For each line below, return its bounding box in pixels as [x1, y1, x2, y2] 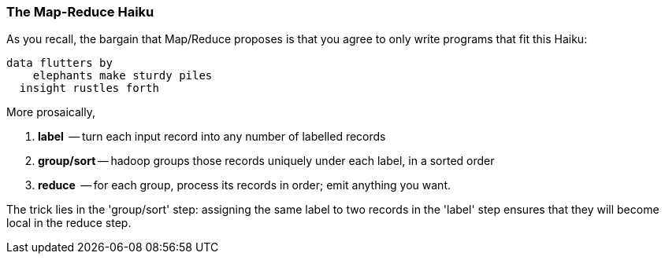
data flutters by [6, 57, 113, 70]
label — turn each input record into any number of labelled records [38, 130, 386, 144]
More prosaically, [6, 105, 95, 119]
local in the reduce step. [6, 216, 132, 230]
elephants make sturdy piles [32, 69, 213, 82]
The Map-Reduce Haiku [6, 4, 154, 20]
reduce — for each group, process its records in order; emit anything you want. [38, 178, 451, 192]
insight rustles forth [19, 82, 159, 95]
